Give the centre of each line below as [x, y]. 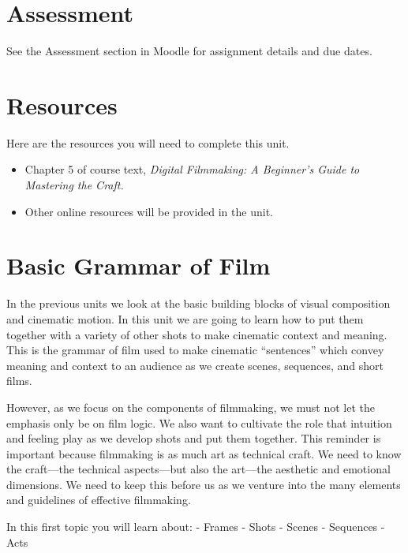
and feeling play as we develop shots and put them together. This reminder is [194, 438]
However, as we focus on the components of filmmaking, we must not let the [191, 407]
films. [19, 381]
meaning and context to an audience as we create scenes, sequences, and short [195, 365]
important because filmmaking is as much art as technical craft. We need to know [204, 453]
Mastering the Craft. [74, 185]
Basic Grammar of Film [138, 265]
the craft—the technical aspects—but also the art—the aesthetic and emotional [198, 469]
